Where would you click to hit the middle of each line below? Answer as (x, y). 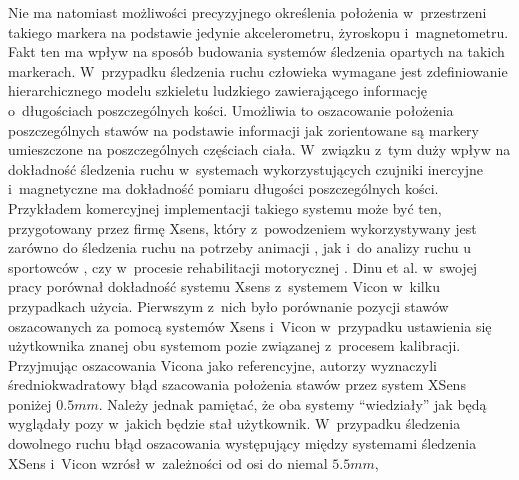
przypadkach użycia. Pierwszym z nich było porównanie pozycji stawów (228, 305)
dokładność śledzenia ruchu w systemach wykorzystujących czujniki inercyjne (245, 168)
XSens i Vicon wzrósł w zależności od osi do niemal (168, 462)
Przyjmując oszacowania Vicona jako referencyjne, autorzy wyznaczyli (222, 364)
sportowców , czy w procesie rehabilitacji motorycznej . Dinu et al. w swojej (243, 266)
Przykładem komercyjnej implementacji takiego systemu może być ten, (225, 207)
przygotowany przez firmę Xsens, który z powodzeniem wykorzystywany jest (242, 227)
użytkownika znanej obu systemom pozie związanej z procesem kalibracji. (234, 345)
